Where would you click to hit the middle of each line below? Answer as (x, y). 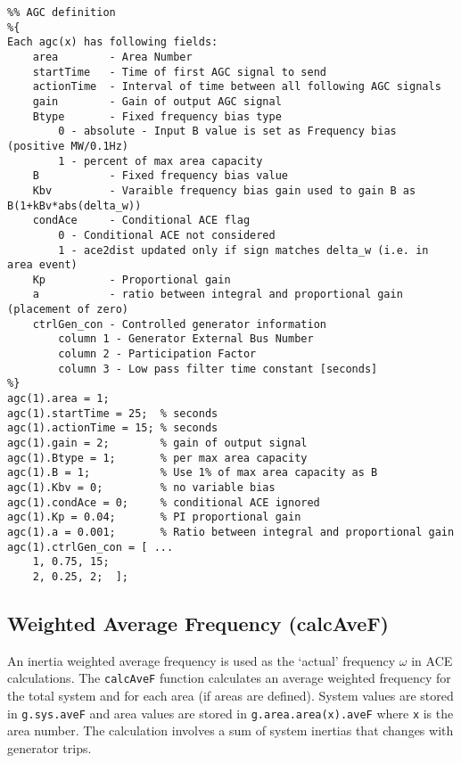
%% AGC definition (62, 12)
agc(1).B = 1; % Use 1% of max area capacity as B (193, 473)
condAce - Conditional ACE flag (141, 221)
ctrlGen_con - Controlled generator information (179, 324)
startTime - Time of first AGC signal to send (179, 72)
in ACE (432, 660)
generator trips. (49, 747)
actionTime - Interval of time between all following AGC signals (237, 87)
